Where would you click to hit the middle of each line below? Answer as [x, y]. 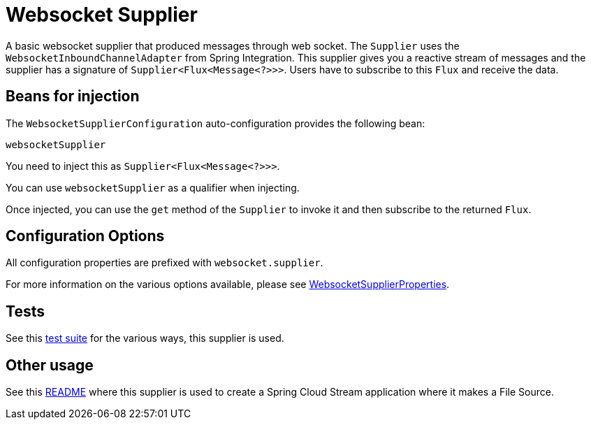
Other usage [50, 365]
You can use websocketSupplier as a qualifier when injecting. [153, 187]
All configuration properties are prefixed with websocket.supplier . [165, 263]
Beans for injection [73, 96]
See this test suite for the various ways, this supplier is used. [145, 338]
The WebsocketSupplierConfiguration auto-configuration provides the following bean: [216, 123]
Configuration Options [85, 236]
